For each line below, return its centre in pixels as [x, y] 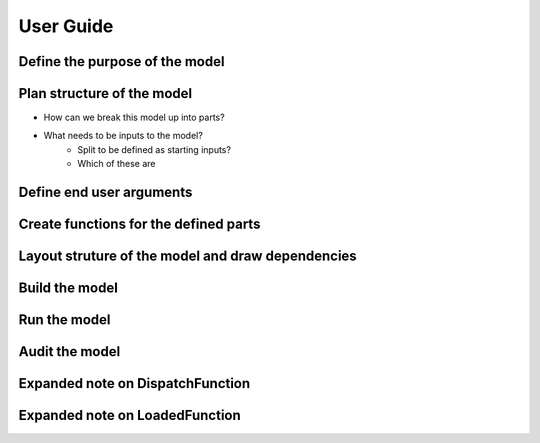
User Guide [66, 26]
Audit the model [69, 351]
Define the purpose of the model [121, 61]
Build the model [68, 288]
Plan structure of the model [105, 93]
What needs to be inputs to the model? [123, 136]
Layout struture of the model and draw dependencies [187, 256]
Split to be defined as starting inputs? [154, 149]
